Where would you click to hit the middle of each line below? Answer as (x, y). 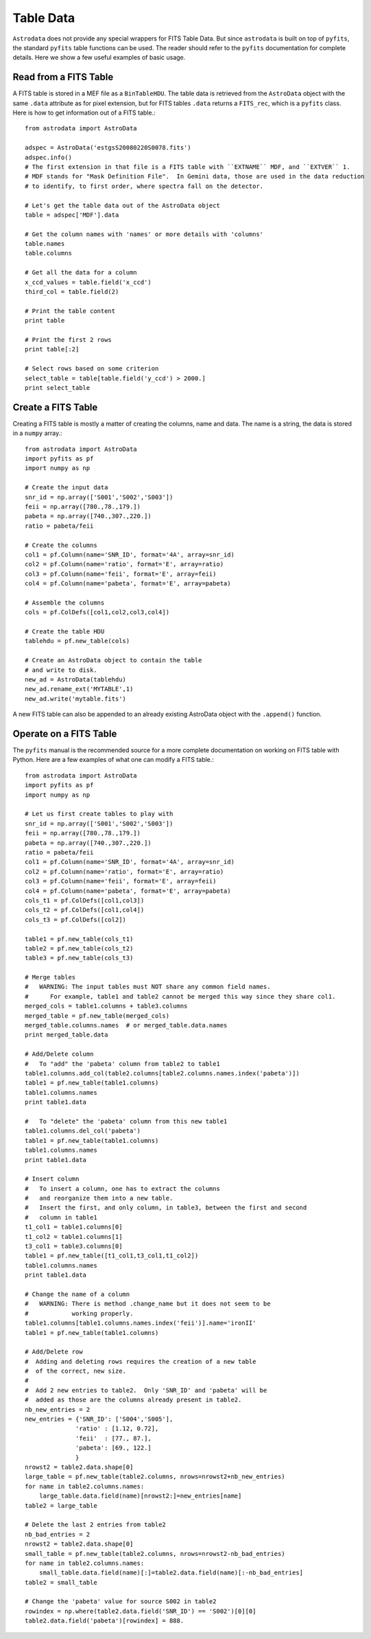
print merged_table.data (67, 1035)
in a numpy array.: (38, 433)
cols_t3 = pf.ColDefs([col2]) (76, 919)
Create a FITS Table (55, 407)
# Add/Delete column (59, 1054)
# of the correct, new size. (76, 1371)
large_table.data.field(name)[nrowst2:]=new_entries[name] (140, 1496)
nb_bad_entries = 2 (58, 1534)
